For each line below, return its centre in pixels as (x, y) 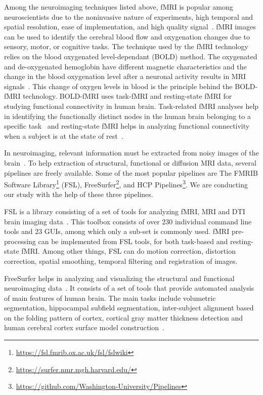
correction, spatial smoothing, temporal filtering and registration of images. (121, 261)
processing (20, 241)
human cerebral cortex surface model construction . (84, 327)
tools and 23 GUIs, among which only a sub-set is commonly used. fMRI (117, 231)
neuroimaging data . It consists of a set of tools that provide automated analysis (129, 288)
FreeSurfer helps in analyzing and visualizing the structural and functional (119, 278)
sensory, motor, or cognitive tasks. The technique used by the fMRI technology (126, 46)
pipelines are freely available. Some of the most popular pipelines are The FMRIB (131, 172)
